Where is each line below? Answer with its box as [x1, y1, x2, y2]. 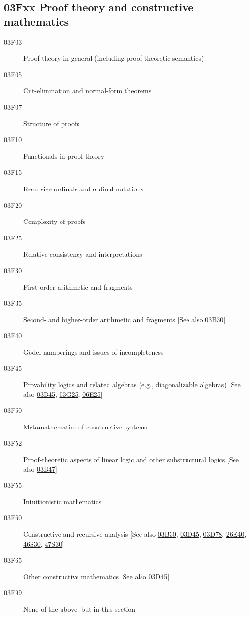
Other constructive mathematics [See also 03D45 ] [23, 571, 170, 581]
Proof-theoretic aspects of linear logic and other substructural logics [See [23, 454, 239, 464]
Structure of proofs [23, 118, 79, 128]
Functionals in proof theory [23, 151, 105, 161]
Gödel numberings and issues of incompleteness [23, 346, 164, 357]
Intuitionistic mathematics [23, 496, 102, 506]
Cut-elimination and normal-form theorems [23, 86, 152, 96]
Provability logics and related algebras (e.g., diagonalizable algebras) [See [23, 379, 241, 390]
